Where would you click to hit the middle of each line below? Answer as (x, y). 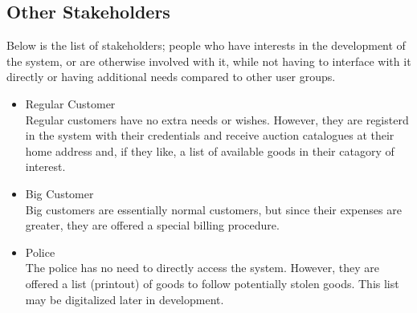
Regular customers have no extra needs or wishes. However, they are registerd (217, 119)
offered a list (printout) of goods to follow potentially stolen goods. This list (212, 283)
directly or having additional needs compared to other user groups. (171, 77)
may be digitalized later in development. (125, 299)
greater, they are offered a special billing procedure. (152, 225)
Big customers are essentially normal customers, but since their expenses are (213, 209)
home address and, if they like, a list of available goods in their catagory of (210, 150)
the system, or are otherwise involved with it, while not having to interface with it (209, 61)
